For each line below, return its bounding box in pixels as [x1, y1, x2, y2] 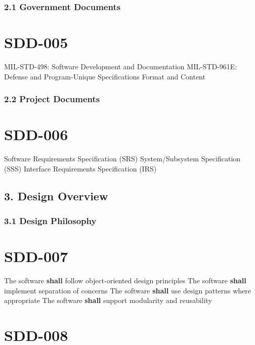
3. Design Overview [4, 188, 108, 203]
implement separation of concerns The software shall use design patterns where [4, 285, 251, 295]
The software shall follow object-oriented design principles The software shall [4, 275, 246, 286]
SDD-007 [4, 246, 68, 267]
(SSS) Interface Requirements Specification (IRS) [4, 163, 157, 174]
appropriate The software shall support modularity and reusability [4, 295, 212, 306]
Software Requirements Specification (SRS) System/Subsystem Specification [4, 153, 241, 164]
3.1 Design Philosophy [4, 214, 97, 227]
